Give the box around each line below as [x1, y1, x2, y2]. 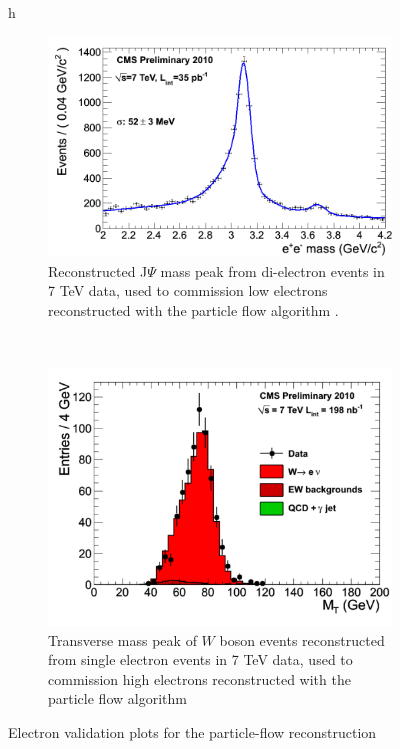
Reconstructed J [48, 260, 148, 281]
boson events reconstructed [219, 629, 385, 650]
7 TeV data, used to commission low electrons [48, 280, 328, 301]
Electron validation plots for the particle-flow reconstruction [8, 721, 377, 742]
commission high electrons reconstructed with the [48, 668, 351, 689]
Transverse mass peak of [48, 629, 197, 650]
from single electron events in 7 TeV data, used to [48, 649, 353, 670]
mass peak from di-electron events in [160, 260, 385, 281]
